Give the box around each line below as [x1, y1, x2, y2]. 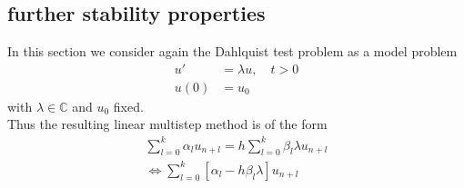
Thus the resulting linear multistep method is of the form [7, 114, 328, 134]
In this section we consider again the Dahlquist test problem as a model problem [7, 42, 458, 61]
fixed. [113, 96, 144, 115]
